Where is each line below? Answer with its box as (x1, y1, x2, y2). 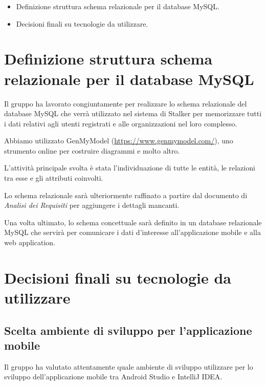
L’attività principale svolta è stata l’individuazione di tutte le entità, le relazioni (4, 162, 255, 173)
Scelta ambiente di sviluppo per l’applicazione (4, 322, 252, 338)
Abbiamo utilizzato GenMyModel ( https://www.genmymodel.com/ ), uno (4, 135, 233, 146)
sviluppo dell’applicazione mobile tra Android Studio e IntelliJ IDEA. (4, 371, 223, 382)
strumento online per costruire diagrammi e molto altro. (4, 145, 180, 156)
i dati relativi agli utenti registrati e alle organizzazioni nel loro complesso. (4, 118, 237, 129)
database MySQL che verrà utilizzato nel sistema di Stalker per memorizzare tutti (4, 108, 262, 119)
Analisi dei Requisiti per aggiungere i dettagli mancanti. (4, 200, 180, 210)
